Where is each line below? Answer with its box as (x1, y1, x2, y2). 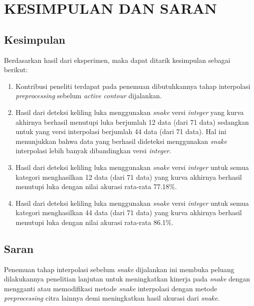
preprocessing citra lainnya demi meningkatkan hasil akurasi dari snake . (4, 293, 220, 303)
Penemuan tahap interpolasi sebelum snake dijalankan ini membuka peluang (4, 264, 234, 274)
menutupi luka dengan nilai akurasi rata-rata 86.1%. (15, 217, 173, 227)
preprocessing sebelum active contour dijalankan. (15, 90, 162, 101)
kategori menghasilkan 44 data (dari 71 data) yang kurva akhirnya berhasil (15, 207, 242, 218)
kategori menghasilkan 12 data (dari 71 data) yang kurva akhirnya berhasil (15, 171, 242, 182)
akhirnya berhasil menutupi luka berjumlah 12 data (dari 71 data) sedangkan (15, 116, 249, 127)
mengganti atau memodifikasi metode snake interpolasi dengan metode (4, 283, 218, 293)
